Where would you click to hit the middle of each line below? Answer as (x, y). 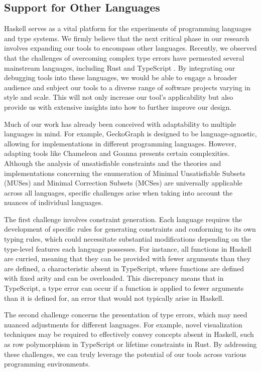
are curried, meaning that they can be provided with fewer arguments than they (127, 258)
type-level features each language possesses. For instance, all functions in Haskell (128, 248)
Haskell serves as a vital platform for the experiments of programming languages (128, 28)
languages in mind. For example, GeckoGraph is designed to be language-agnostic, (130, 134)
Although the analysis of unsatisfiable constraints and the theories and (113, 163)
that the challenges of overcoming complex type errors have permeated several (124, 57)
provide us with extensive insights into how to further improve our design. (118, 107)
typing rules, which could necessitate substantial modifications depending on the (128, 239)
